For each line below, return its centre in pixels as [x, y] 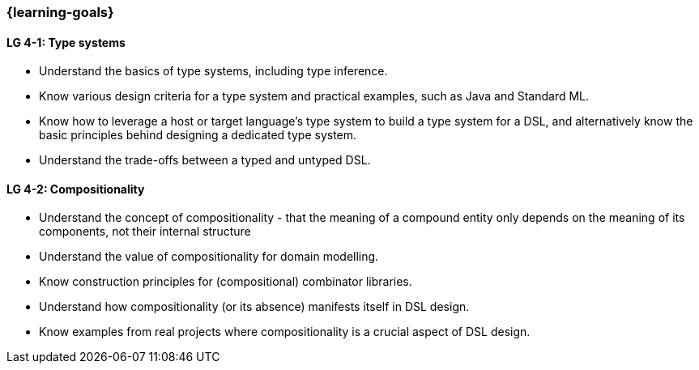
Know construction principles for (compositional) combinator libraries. [226, 282]
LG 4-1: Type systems [66, 42]
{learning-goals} [60, 12]
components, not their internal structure [145, 232]
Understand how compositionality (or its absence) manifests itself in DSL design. [254, 307]
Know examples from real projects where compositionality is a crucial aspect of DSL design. [285, 332]
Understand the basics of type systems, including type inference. [213, 71]
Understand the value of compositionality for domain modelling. [209, 257]
